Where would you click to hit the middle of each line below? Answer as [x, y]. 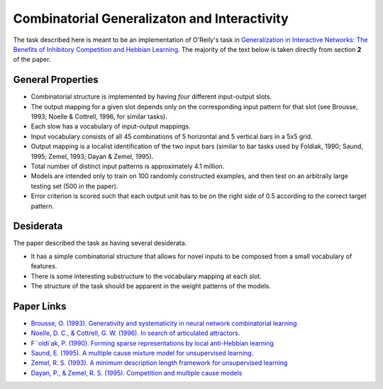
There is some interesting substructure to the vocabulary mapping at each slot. [146, 276]
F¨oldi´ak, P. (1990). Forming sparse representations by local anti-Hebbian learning [152, 343]
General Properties [56, 80]
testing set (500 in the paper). [74, 186]
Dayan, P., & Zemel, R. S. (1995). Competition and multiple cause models [137, 373]
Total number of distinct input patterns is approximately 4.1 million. [128, 166]
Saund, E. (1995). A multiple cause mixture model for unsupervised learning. [142, 353]
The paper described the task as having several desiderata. [100, 243]
